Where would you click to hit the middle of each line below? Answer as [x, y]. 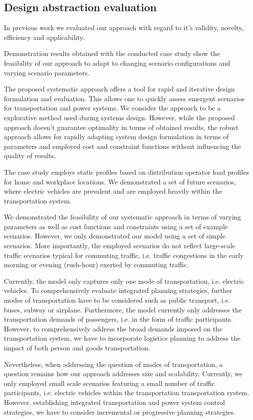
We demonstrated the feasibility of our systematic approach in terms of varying [123, 217]
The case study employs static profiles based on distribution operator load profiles [126, 172]
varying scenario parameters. [47, 72]
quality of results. [30, 155]
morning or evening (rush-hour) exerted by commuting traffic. [97, 265]
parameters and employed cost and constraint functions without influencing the [123, 146]
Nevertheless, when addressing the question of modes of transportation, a [113, 364]
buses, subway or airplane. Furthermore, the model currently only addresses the [123, 309]
